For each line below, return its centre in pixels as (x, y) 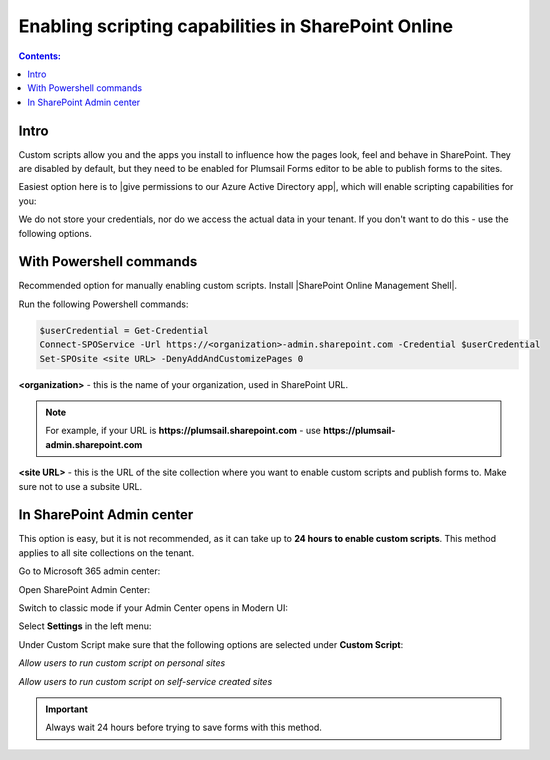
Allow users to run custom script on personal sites (122, 663)
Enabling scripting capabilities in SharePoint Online (236, 26)
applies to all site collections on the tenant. (106, 552)
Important (67, 709)
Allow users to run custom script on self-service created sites (145, 681)
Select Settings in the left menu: (85, 626)
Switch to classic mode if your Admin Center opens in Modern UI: (153, 608)
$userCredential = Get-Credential (124, 330)
